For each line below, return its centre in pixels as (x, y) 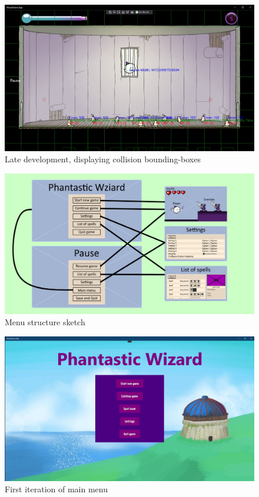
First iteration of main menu (56, 489)
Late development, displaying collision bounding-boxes (103, 159)
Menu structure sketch (45, 322)
